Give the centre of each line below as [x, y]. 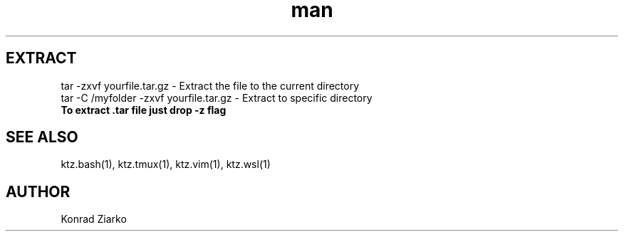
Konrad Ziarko [94, 219]
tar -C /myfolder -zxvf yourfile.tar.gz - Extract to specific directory [217, 98]
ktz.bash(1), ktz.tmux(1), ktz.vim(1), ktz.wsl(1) [166, 164]
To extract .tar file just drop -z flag [144, 110]
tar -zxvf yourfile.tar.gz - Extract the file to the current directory [210, 85]
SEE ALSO [42, 137]
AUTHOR [38, 191]
